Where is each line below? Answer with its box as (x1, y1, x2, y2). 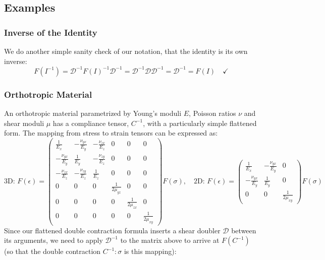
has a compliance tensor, (52, 117, 129, 128)
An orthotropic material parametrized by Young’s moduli (4, 107, 182, 118)
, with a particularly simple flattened (143, 117, 257, 128)
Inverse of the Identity (4, 26, 97, 38)
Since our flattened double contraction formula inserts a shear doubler (4, 225, 221, 235)
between (231, 225, 256, 235)
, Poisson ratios (189, 107, 236, 118)
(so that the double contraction (4, 246, 101, 256)
